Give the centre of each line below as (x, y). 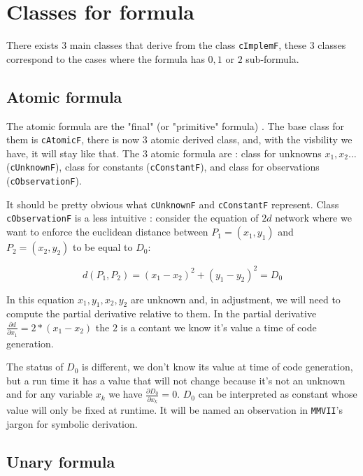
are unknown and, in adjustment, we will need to (235, 299)
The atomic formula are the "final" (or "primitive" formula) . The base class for (175, 125)
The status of (35, 367)
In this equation (41, 299)
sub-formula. (272, 58)
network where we (313, 218)
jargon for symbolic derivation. (72, 423)
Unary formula (61, 461)
